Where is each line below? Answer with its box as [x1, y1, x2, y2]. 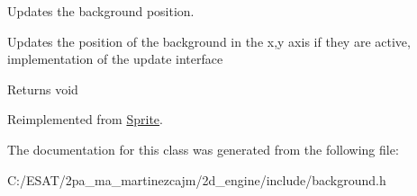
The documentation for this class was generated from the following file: [7, 139, 399, 158]
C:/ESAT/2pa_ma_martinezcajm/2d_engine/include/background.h [7, 170, 386, 189]
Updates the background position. [7, 2, 195, 20]
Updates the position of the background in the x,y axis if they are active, [7, 31, 411, 50]
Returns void [7, 79, 78, 98]
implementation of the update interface [7, 49, 223, 68]
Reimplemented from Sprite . [7, 110, 163, 129]
